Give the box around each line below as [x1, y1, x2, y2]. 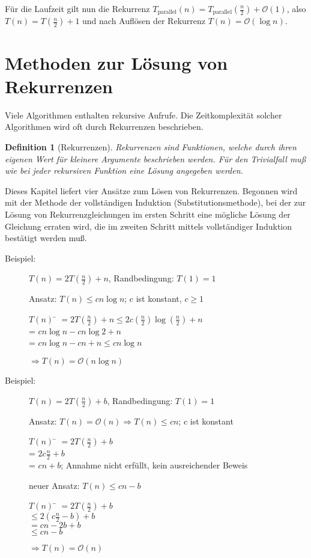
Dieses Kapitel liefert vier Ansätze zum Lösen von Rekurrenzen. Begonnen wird [5, 184, 298, 197]
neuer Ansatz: [29, 479, 80, 491]
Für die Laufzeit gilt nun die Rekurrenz [5, 2, 150, 14]
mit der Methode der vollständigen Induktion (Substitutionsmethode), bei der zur [5, 196, 306, 209]
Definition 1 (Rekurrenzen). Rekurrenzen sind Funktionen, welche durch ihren [5, 140, 297, 153]
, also [286, 2, 306, 14]
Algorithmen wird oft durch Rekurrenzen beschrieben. [5, 120, 204, 133]
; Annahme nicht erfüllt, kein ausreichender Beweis [61, 459, 248, 471]
